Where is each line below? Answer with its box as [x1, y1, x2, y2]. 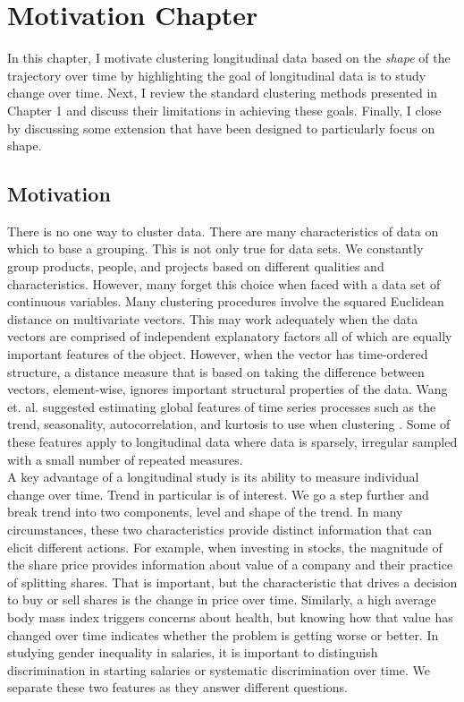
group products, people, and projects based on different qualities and [7, 257, 384, 276]
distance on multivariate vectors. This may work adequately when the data [7, 309, 418, 328]
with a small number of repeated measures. [7, 449, 243, 468]
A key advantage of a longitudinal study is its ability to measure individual [7, 467, 419, 486]
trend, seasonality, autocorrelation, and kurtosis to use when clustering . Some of [7, 415, 451, 433]
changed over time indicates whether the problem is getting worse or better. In [7, 625, 439, 644]
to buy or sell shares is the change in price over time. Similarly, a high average [7, 590, 436, 609]
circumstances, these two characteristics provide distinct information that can [7, 519, 433, 538]
